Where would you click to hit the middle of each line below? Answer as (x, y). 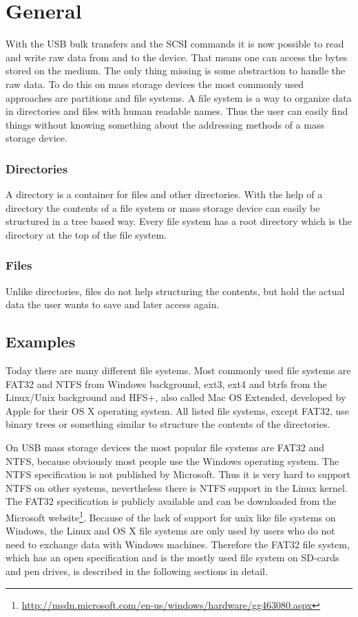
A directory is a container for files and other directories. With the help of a (164, 194)
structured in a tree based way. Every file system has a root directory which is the (179, 221)
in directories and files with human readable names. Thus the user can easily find (177, 111)
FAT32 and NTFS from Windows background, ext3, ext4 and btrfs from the (166, 383)
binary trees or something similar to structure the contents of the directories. (168, 424)
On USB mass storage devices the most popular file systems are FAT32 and (165, 447)
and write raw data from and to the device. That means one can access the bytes (177, 57)
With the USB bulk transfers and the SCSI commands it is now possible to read (175, 44)
